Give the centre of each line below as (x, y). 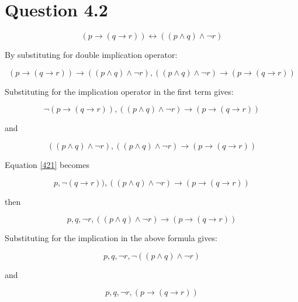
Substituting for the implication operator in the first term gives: (119, 91)
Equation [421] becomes (47, 164)
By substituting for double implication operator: (91, 55)
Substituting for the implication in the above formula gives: (111, 238)
